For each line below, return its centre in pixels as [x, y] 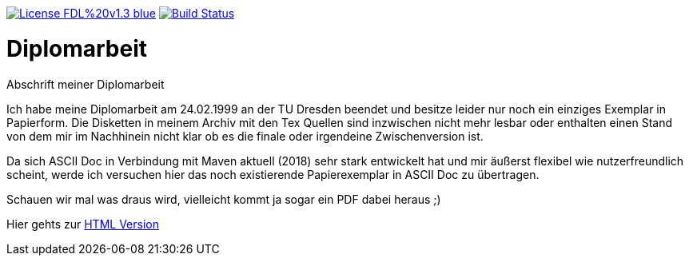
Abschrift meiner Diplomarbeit [86, 84]
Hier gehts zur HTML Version [83, 224]
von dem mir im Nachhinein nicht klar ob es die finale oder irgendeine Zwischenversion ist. [245, 136]
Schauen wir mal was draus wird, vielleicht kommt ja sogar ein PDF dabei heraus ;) [224, 199]
